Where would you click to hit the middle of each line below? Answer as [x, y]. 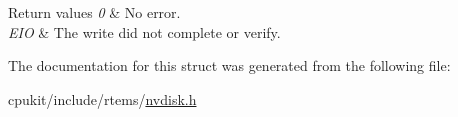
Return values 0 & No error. [94, 12]
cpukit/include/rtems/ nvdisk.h [102, 98]
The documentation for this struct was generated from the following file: [229, 65]
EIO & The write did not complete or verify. [144, 31]
